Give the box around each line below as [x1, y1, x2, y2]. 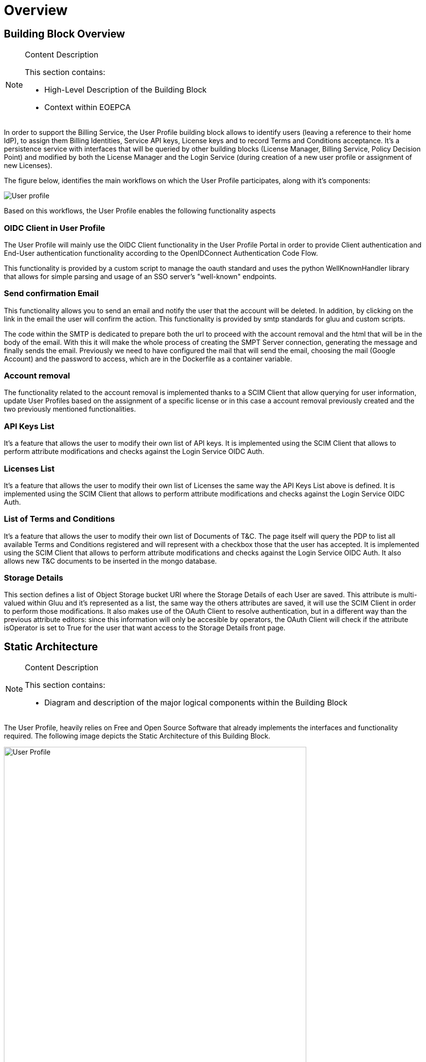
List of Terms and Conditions [4, 514, 115, 524]
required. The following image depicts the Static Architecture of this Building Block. [4, 732, 271, 740]
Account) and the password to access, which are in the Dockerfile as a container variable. [4, 354, 293, 363]
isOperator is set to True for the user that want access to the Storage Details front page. [4, 624, 286, 632]
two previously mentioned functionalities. [4, 405, 136, 414]
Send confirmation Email [4, 288, 99, 299]
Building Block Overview [4, 27, 125, 40]
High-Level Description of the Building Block [44, 85, 207, 95]
